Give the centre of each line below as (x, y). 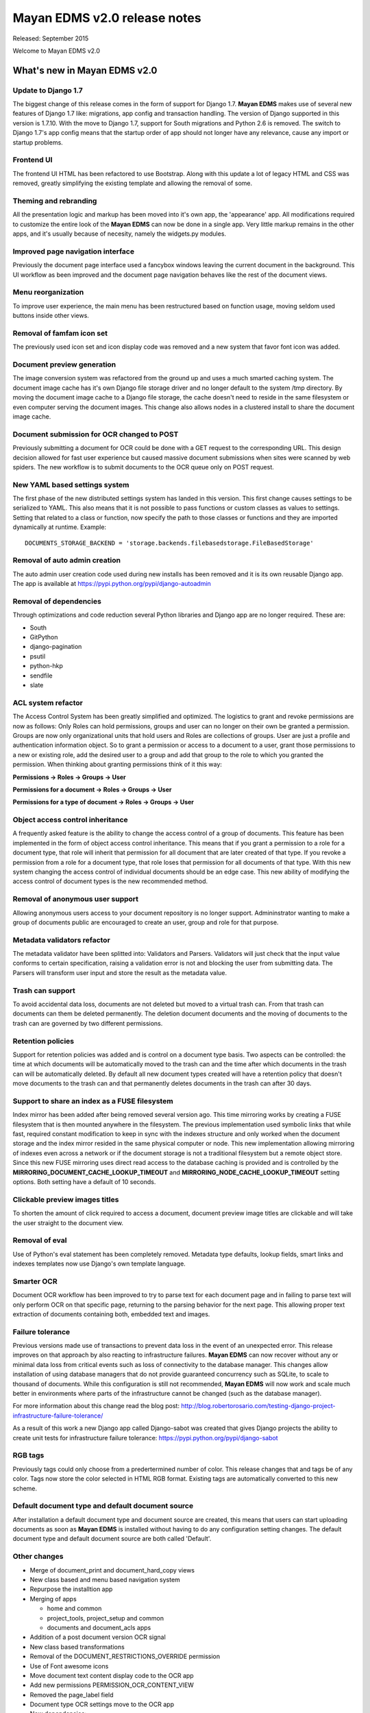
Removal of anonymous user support (76, 899)
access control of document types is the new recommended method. (110, 881)
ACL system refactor (48, 702)
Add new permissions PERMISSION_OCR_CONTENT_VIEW (112, 1685)
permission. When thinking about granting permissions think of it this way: (118, 765)
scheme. (25, 1488)
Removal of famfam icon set (60, 333)
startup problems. (38, 142)
